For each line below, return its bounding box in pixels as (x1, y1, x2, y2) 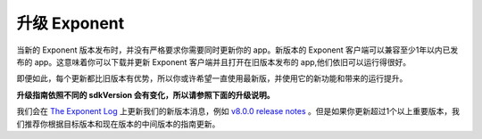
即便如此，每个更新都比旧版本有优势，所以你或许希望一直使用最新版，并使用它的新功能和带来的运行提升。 (16, 73, 408, 84)
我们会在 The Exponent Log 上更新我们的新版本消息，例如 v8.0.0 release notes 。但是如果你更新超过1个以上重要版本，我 (16, 106, 460, 117)
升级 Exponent (16, 13, 125, 33)
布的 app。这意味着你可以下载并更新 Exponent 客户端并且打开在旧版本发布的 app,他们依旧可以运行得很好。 (16, 56, 411, 67)
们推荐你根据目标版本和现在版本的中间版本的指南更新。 (16, 119, 220, 129)
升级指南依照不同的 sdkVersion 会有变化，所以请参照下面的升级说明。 (16, 89, 275, 100)
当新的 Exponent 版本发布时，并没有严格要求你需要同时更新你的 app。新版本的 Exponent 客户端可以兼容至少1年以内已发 (16, 45, 459, 55)
